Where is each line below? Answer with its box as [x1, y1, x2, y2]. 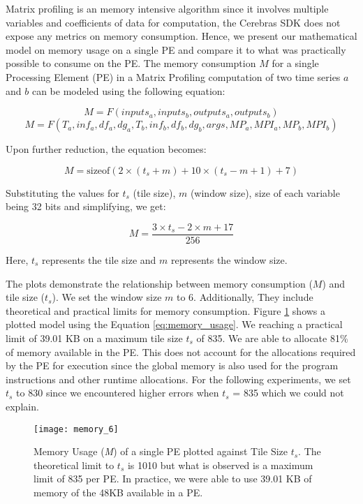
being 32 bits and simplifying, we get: [6, 199, 166, 214]
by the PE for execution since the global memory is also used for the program [6, 358, 339, 373]
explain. [6, 399, 39, 413]
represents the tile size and [42, 253, 156, 267]
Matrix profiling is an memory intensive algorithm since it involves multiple [6, 1, 329, 15]
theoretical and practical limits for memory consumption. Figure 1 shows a [6, 303, 326, 318]
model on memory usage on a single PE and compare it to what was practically [6, 42, 346, 57]
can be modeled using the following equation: [31, 83, 225, 98]
